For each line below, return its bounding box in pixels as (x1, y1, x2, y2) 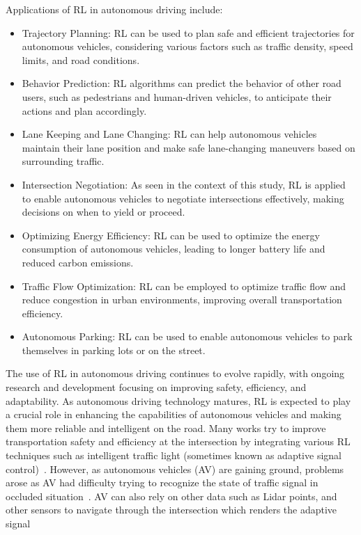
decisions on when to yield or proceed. (22, 205, 185, 219)
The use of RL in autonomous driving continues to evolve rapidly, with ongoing (6, 366, 345, 381)
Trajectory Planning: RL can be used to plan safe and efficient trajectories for (22, 25, 355, 40)
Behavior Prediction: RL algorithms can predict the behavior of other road (22, 76, 341, 90)
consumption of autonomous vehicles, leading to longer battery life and (22, 241, 325, 256)
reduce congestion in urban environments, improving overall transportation (22, 292, 342, 307)
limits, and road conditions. (22, 52, 140, 67)
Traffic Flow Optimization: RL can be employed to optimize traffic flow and (22, 278, 346, 293)
